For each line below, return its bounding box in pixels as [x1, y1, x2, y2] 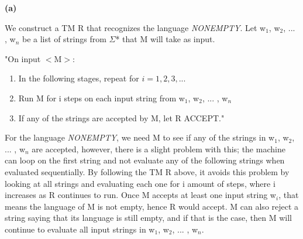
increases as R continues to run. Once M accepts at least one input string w [5, 189, 276, 201]
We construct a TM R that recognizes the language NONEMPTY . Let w [5, 21, 266, 33]
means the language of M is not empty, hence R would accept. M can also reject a [5, 200, 299, 212]
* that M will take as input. [115, 33, 215, 45]
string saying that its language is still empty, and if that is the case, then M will [5, 211, 292, 224]
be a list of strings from [22, 33, 106, 45]
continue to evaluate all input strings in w [5, 223, 155, 235]
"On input [5, 52, 41, 64]
